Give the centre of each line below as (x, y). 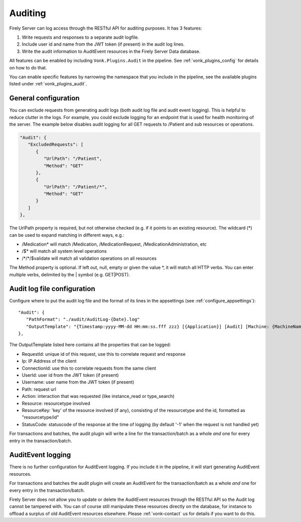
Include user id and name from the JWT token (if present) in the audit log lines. (103, 44)
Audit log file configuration (52, 289)
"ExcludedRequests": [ (56, 145)
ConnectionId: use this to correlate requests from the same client (89, 368)
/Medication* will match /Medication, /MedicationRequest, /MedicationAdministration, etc (114, 244)
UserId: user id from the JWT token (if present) (70, 375)
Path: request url (39, 389)
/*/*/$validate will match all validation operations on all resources (89, 258)
